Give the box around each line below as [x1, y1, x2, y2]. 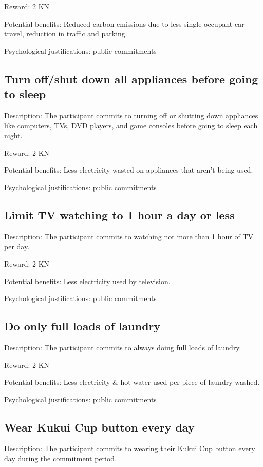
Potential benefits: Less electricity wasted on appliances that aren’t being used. [4, 164, 253, 175]
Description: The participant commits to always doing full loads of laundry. [4, 342, 241, 352]
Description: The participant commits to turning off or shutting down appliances [4, 109, 258, 120]
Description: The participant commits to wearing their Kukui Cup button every [4, 443, 255, 454]
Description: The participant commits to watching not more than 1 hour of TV [4, 231, 254, 241]
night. [4, 130, 23, 141]
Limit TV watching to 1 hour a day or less [4, 207, 235, 222]
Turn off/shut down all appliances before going [4, 70, 258, 86]
